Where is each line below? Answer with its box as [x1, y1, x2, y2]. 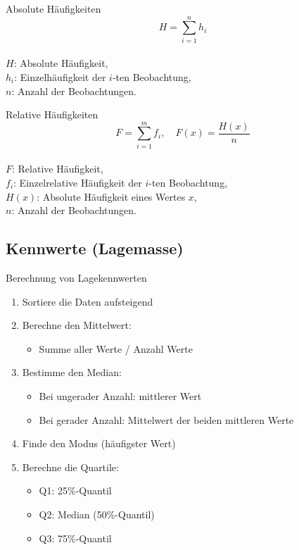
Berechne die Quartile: [22, 459, 119, 474]
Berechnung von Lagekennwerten [6, 270, 147, 285]
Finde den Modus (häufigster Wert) [22, 436, 176, 451]
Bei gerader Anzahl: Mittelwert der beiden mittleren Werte [39, 412, 294, 427]
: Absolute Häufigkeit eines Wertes [37, 189, 186, 204]
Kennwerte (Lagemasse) [6, 237, 184, 259]
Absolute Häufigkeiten [6, 1, 101, 15]
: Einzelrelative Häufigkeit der [13, 175, 142, 189]
